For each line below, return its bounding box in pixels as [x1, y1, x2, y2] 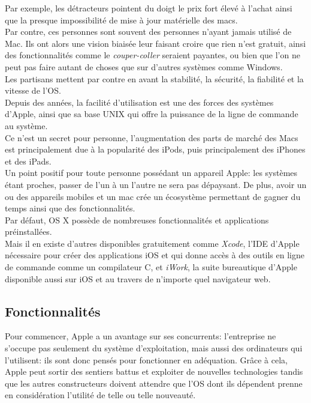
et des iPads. [5, 154, 52, 167]
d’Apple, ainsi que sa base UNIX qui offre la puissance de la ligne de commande [5, 108, 298, 120]
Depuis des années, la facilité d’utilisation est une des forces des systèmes [5, 95, 274, 108]
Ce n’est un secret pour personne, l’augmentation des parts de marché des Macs [5, 131, 298, 144]
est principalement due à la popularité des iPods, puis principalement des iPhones [5, 143, 306, 156]
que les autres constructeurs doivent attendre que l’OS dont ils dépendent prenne [5, 377, 303, 389]
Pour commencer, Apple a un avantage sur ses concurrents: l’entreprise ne [5, 330, 276, 342]
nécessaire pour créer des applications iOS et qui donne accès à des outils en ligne [5, 249, 304, 261]
